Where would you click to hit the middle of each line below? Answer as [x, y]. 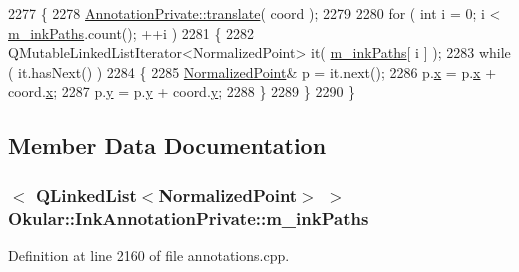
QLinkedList [86, 194]
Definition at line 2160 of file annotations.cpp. [149, 254]
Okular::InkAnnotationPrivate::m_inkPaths [188, 217]
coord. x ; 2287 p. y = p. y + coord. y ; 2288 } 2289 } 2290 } [182, 91]
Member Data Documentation [167, 145]
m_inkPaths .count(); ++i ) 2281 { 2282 [131, 32]
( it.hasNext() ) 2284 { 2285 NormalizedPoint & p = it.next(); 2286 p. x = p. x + [252, 71]
